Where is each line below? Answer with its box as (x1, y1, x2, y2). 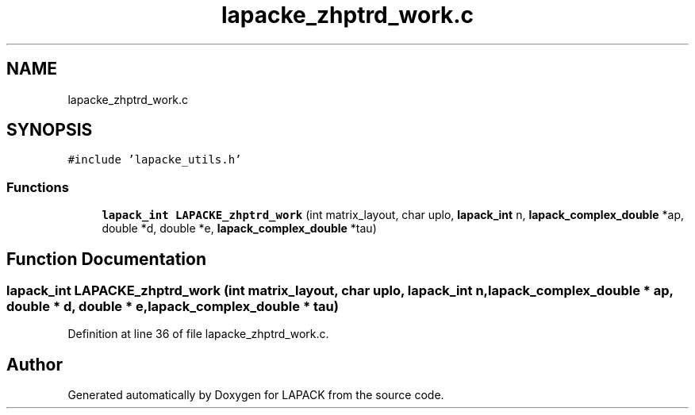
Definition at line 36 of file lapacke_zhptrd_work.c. (67, 327, 329, 341)
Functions (6, 179, 69, 195)
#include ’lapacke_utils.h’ (67, 153, 242, 167)
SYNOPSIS (6, 120, 93, 140)
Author (6, 354, 63, 375)
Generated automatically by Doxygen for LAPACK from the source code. (67, 388, 444, 402)
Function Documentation (6, 248, 206, 269)
